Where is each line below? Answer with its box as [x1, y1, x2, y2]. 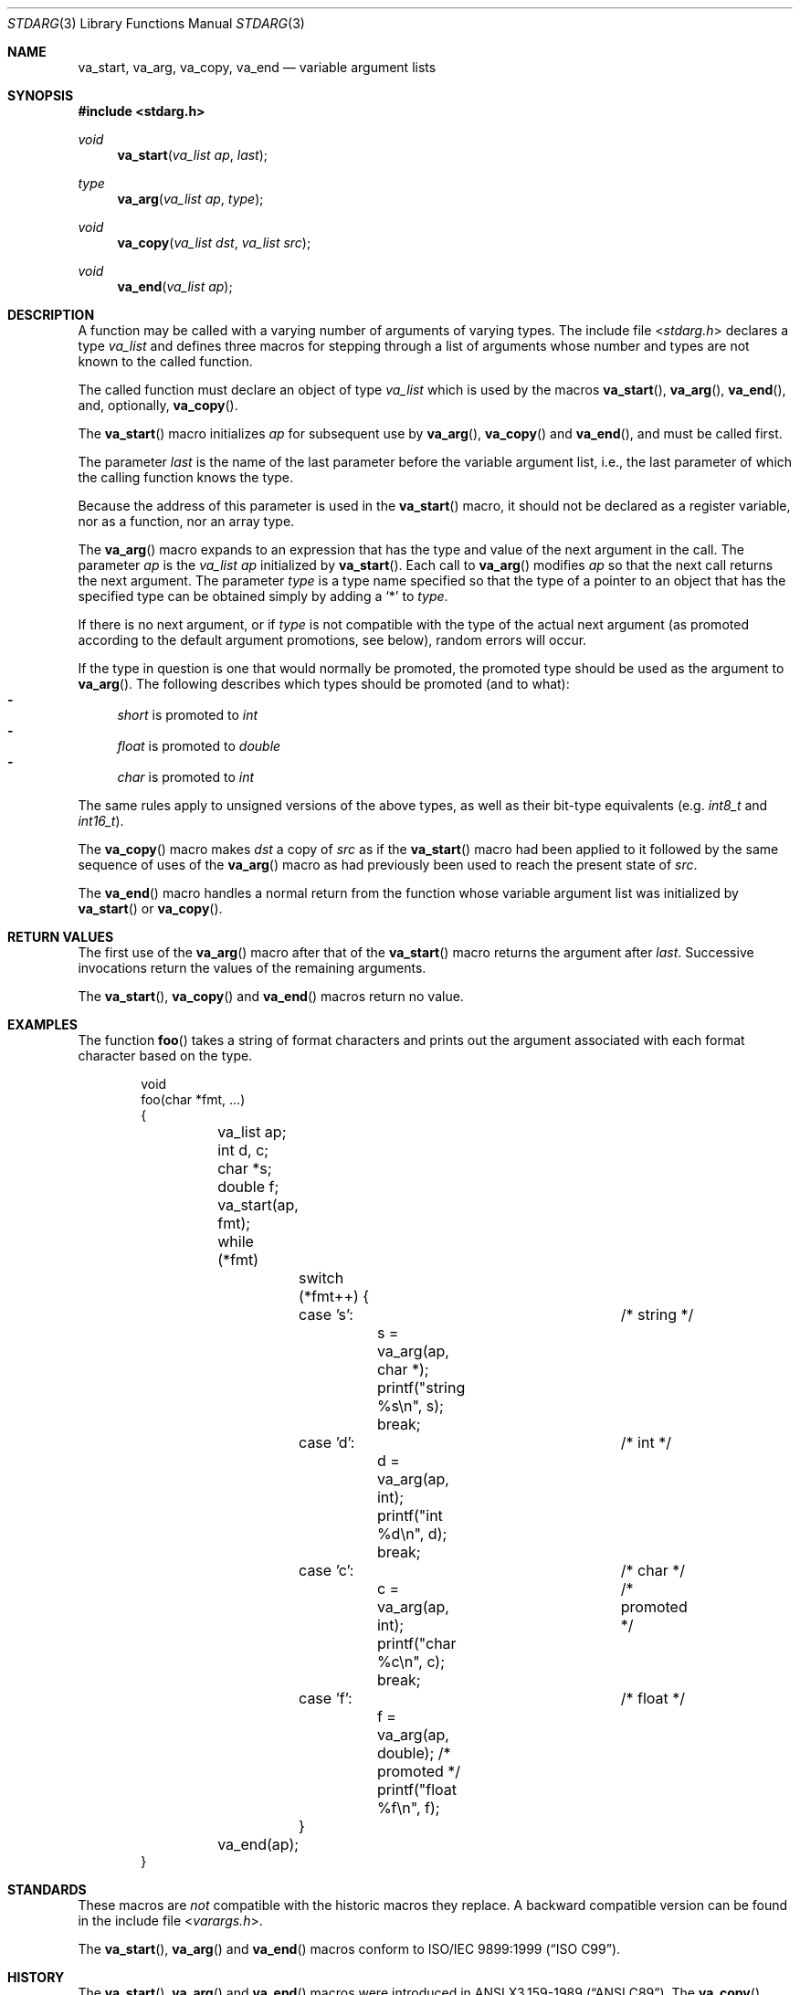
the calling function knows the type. [78, 470, 293, 485]
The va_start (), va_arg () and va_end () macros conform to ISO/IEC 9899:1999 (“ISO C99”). [78, 1941, 621, 1957]
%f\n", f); [376, 1799, 440, 1817]
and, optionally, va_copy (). [78, 397, 238, 413]
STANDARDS [7, 1882, 87, 1897]
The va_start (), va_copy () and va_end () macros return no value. [78, 988, 464, 1004]
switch [299, 1269, 344, 1287]
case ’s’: [299, 1305, 353, 1324]
